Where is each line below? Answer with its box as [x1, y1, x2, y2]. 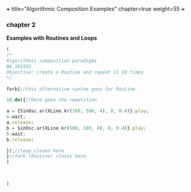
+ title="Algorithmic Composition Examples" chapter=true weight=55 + [6, 6, 185, 12]
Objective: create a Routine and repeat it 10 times [6, 69, 144, 75]
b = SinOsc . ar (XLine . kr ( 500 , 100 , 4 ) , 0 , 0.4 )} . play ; [6, 125, 147, 131]
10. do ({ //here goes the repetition [6, 97, 97, 103]
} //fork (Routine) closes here [6, 153, 86, 159]
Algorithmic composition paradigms [6, 58, 97, 64]
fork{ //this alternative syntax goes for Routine [6, 86, 136, 92]
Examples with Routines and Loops [6, 34, 97, 42]
